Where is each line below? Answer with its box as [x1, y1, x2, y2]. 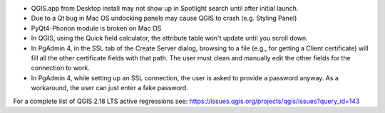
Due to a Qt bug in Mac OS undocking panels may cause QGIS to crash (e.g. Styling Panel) [31, 14, 297, 23]
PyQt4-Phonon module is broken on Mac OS [31, 23, 162, 32]
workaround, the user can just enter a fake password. [31, 84, 188, 92]
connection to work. [31, 64, 91, 72]
